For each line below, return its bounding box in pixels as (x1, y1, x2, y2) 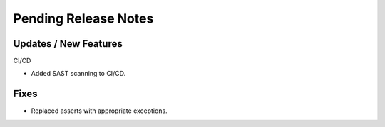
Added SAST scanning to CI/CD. (31, 70, 126, 78)
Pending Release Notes (13, 11, 154, 26)
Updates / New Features (13, 38, 123, 50)
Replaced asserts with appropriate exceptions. (31, 106, 168, 115)
